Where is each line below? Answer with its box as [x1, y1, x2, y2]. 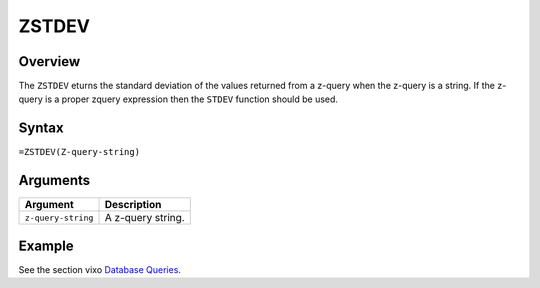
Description [104, 198, 162, 212]
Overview [18, 53, 81, 70]
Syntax [18, 120, 64, 137]
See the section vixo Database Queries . [18, 263, 182, 275]
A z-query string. [104, 211, 185, 225]
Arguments [18, 172, 91, 189]
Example [18, 237, 74, 254]
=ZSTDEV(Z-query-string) [18, 146, 140, 158]
